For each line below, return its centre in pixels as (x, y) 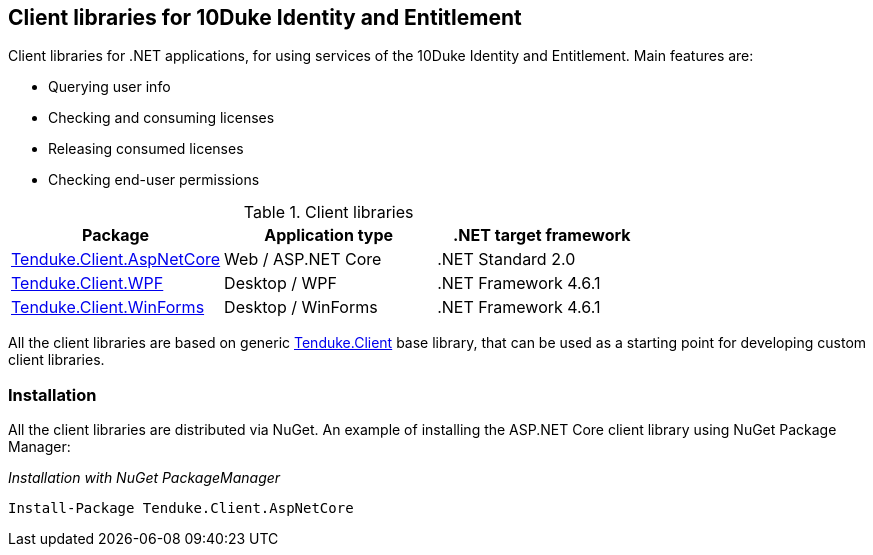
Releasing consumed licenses (146, 149)
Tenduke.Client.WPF (87, 283)
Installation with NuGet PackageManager (144, 478)
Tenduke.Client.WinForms (108, 307)
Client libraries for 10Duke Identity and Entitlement (265, 17)
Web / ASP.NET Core (303, 259)
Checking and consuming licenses (161, 118)
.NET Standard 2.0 (506, 259)
